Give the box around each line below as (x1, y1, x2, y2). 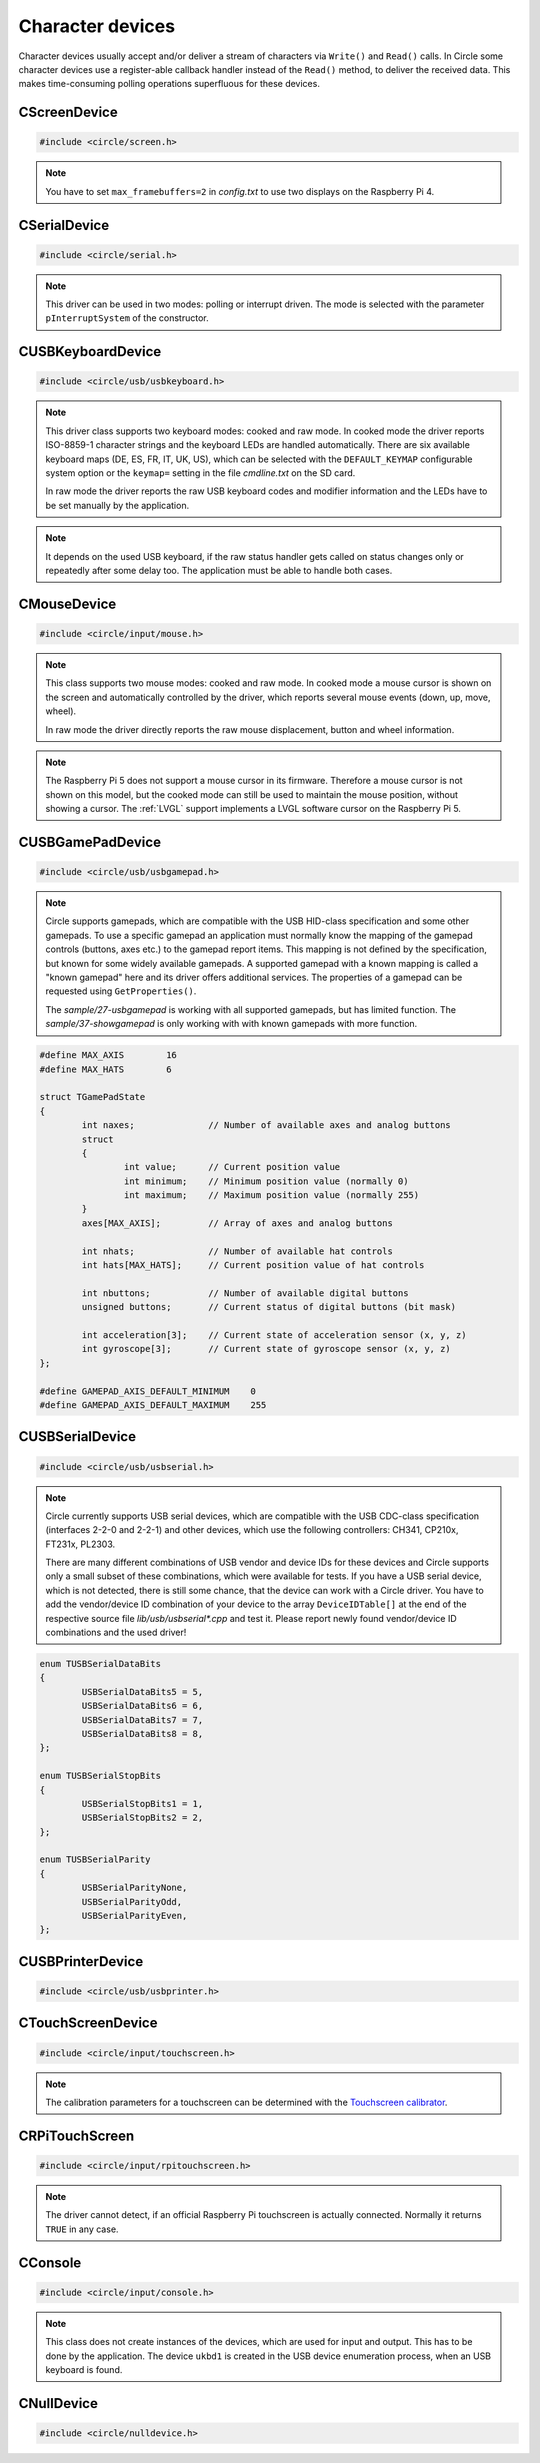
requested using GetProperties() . (45, 985, 197, 997)
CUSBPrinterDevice (18, 1953, 144, 1970)
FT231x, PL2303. (45, 1538, 116, 1550)
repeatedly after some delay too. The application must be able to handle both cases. (45, 564, 393, 576)
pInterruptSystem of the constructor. (45, 312, 209, 324)
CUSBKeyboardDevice (18, 343, 162, 360)
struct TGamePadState (39, 1091, 146, 1103)
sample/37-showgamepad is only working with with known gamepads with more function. (45, 1018, 418, 1030)
